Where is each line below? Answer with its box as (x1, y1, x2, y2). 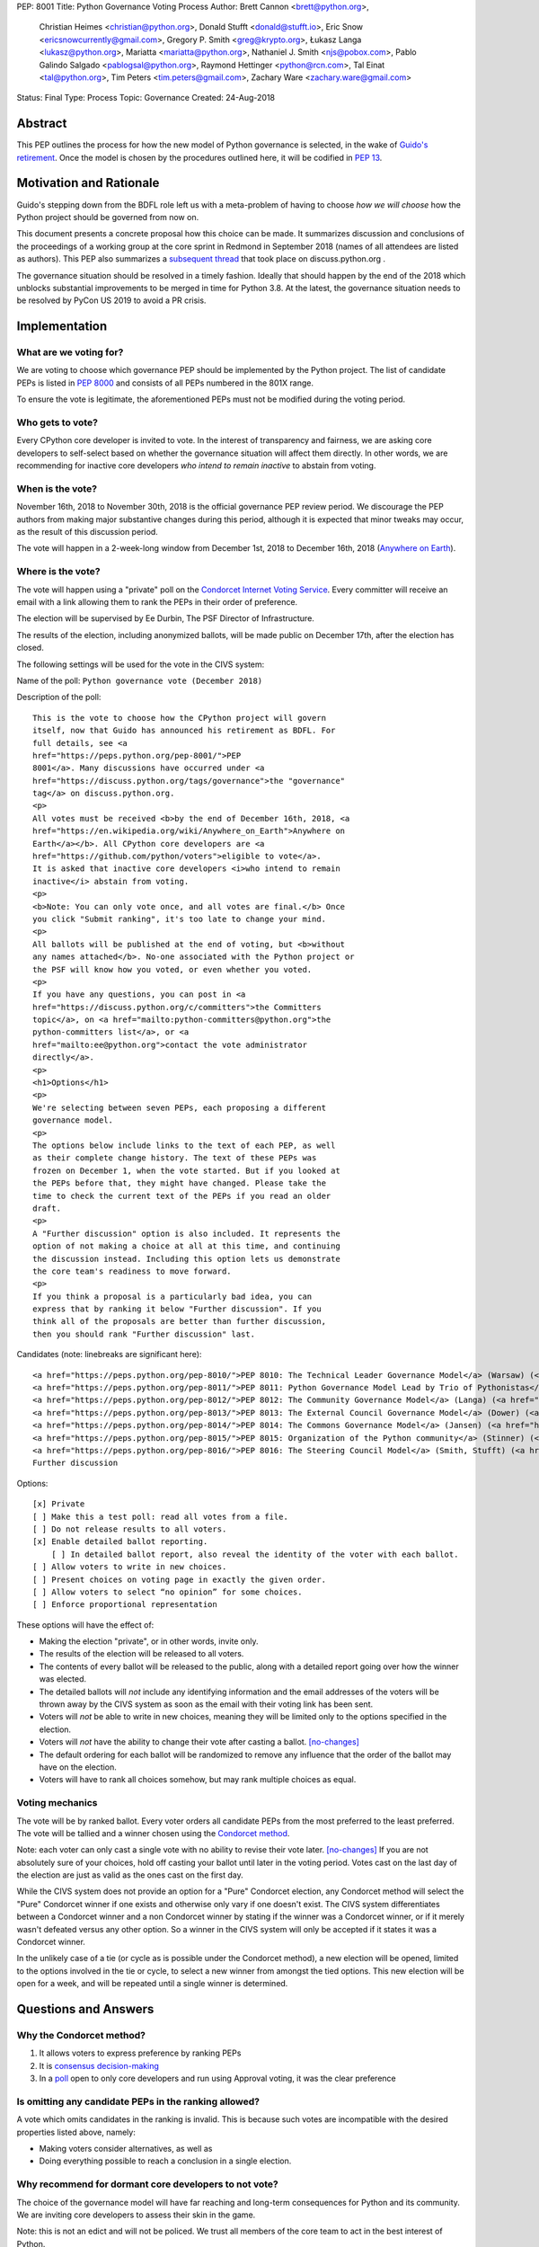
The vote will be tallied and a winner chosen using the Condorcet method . (16, 1827, 290, 1838)
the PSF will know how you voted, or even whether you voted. (32, 964, 313, 974)
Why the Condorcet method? (16, 2029, 146, 2041)
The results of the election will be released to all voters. (39, 1648, 244, 1659)
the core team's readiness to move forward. (32, 1266, 233, 1276)
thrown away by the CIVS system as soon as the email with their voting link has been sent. (39, 1699, 373, 1710)
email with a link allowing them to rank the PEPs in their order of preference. (16, 596, 298, 607)
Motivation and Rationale (16, 175, 160, 191)
